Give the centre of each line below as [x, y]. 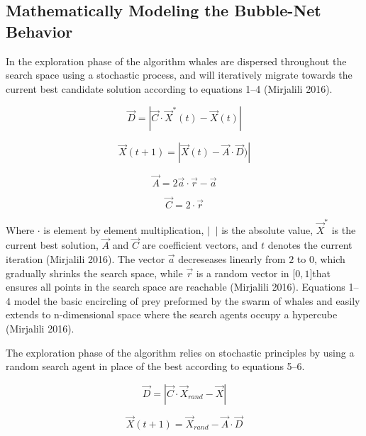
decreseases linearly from [232, 258]
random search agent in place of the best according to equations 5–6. [155, 366]
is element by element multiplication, [124, 229]
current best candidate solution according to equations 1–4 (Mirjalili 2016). [169, 88]
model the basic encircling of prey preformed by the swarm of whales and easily [187, 300]
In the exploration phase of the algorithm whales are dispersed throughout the [176, 61]
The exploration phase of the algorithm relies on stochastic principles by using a [180, 352]
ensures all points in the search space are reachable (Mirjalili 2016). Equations [176, 287]
